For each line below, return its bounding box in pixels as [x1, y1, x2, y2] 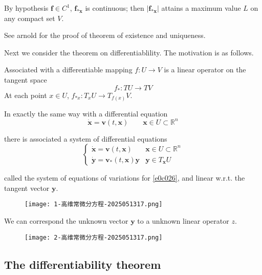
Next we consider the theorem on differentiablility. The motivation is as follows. [4, 47, 254, 57]
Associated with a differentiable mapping [4, 64, 133, 75]
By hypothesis [4, 3, 49, 13]
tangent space [4, 74, 47, 85]
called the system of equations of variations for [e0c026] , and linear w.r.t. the [4, 172, 245, 183]
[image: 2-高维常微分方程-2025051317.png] [25, 233, 163, 241]
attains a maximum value [161, 3, 241, 13]
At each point [4, 90, 47, 101]
